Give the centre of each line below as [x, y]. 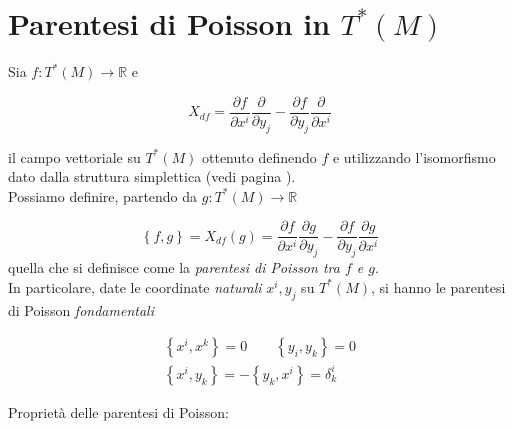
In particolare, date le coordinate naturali [135, 286]
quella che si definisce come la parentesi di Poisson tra [174, 267]
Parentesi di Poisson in [169, 23]
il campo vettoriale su [74, 156]
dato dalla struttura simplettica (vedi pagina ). [152, 176]
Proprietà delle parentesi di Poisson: [118, 411]
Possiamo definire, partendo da [103, 195]
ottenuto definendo [259, 156]
